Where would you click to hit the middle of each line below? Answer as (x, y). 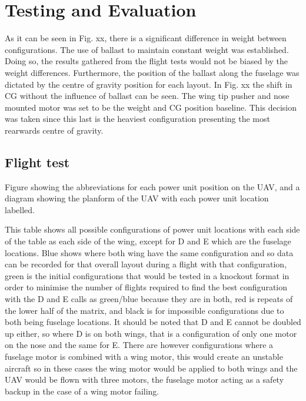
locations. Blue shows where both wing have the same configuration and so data (149, 252)
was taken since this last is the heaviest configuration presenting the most (137, 119)
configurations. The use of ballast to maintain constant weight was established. (147, 49)
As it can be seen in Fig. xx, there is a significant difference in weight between (146, 38)
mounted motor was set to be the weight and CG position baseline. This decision (151, 107)
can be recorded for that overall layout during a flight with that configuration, (146, 264)
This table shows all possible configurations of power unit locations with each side (152, 229)
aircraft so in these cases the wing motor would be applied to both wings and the (151, 368)
